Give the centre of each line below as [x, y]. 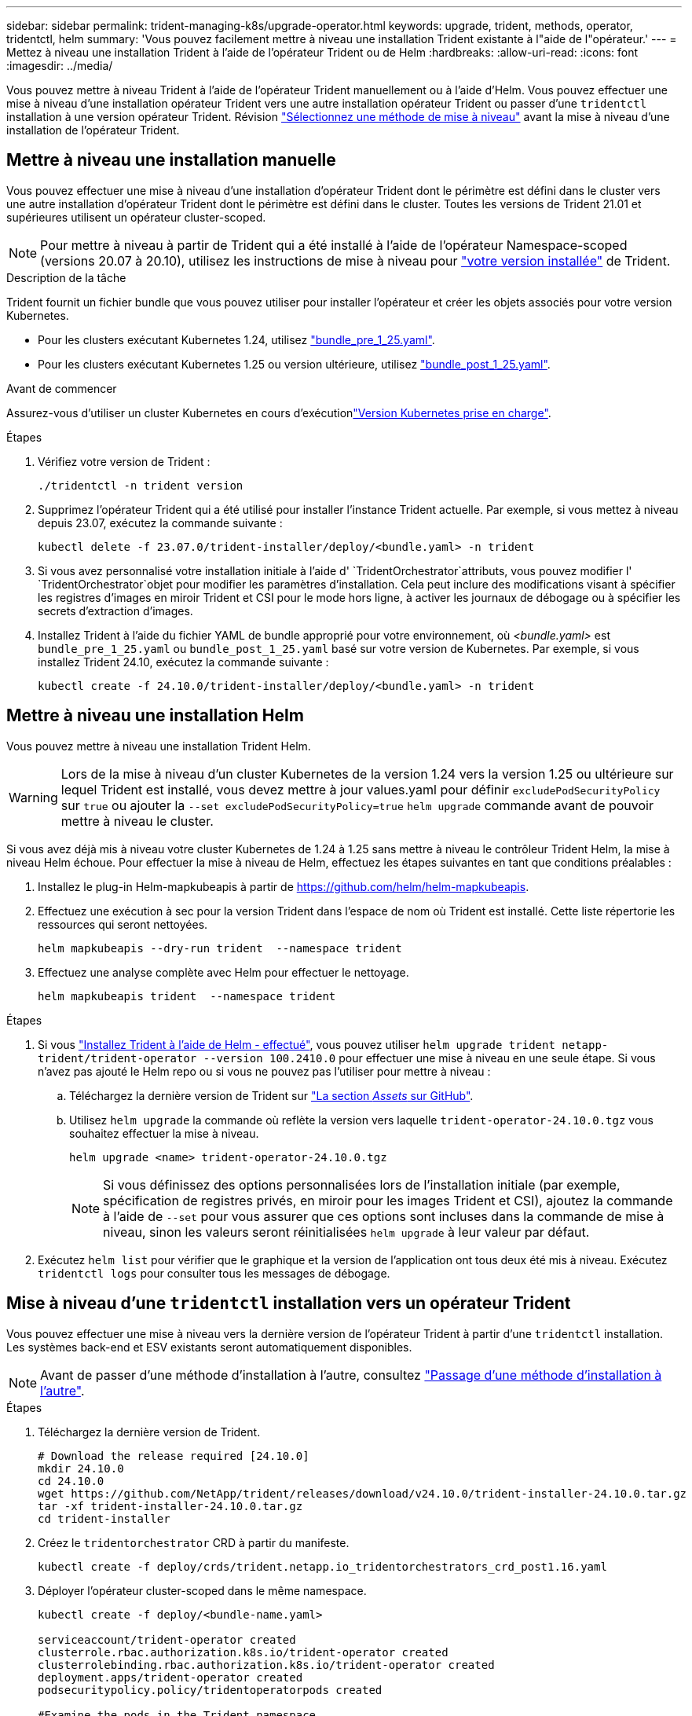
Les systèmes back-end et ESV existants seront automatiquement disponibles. [209, 1347]
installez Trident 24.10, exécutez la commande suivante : [183, 662]
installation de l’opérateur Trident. [93, 130]
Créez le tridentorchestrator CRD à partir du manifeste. [194, 1542]
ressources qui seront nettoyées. [123, 924]
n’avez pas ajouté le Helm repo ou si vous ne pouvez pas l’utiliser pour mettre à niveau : [264, 1071]
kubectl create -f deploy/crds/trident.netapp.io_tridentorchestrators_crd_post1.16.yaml [322, 1566]
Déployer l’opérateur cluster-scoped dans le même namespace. [202, 1590]
